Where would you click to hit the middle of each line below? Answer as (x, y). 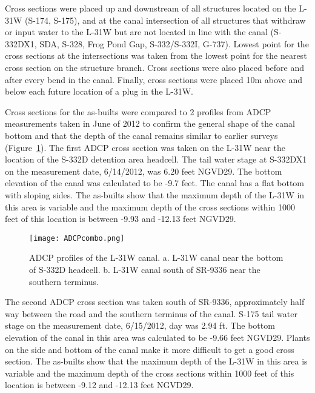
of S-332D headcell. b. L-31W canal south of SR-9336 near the (145, 269)
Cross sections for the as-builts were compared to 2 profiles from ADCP (138, 111)
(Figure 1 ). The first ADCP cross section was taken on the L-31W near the (145, 147)
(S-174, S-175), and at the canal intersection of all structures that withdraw (165, 20)
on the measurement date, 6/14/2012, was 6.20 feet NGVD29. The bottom (144, 171)
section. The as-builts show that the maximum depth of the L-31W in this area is (156, 361)
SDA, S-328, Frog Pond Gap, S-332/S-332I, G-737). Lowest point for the (174, 43)
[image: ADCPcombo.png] (77, 238)
